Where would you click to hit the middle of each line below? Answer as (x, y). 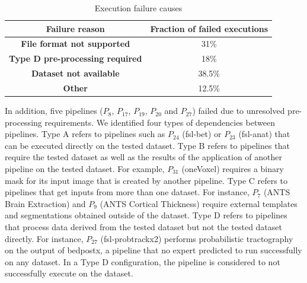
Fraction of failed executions (209, 28)
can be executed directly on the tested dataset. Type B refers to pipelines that (147, 145)
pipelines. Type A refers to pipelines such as (85, 134)
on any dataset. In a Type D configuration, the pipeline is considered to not (143, 261)
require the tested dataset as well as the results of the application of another (144, 157)
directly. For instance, (44, 238)
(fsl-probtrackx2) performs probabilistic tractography (197, 238)
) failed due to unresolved (239, 111)
